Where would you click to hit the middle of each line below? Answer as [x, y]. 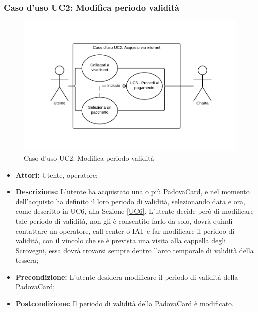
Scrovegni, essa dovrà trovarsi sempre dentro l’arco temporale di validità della [135, 250]
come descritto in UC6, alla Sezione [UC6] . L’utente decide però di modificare [135, 211]
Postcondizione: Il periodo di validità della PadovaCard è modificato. [125, 304]
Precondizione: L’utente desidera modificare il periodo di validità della [127, 277]
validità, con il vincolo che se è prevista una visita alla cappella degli [121, 241]
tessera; [27, 260]
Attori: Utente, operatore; [57, 175]
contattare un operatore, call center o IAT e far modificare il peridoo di [125, 231]
